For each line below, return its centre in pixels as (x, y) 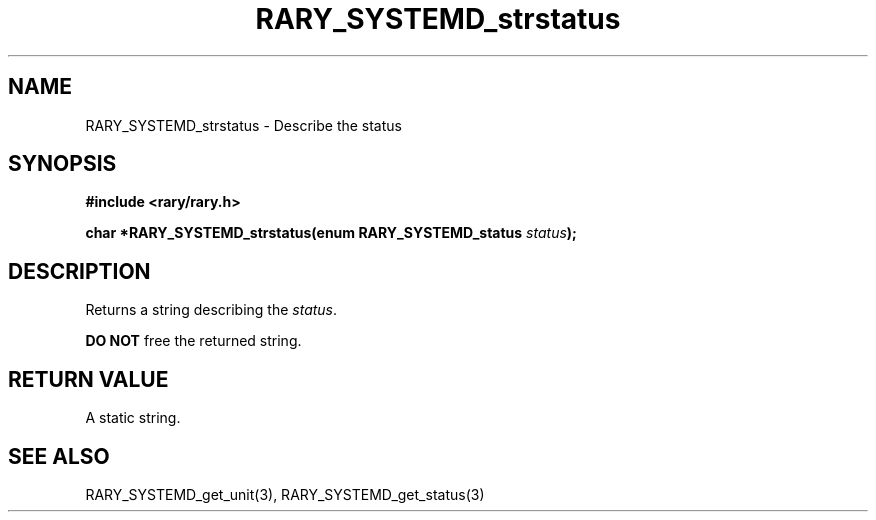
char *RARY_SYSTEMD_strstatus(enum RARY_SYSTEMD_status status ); (331, 233)
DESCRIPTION (79, 271)
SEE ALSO (59, 456)
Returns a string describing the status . (211, 310)
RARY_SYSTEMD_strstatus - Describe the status (243, 125)
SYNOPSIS (62, 164)
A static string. (133, 418)
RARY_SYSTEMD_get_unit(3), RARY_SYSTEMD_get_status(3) (285, 494)
